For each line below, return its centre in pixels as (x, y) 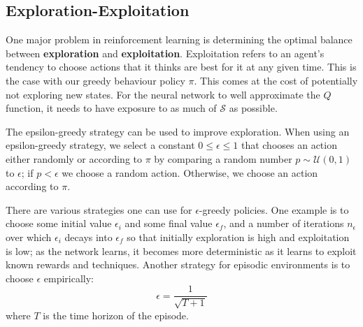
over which (29, 237)
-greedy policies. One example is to (274, 209)
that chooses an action (289, 145)
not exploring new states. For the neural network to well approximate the (163, 94)
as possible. (253, 108)
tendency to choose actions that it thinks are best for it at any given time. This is (181, 67)
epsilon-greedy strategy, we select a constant (100, 145)
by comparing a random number (223, 158)
